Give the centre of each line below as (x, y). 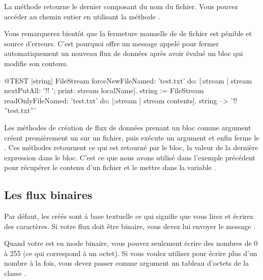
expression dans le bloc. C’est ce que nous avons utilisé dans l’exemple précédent (130, 157)
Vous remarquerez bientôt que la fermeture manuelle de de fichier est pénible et (128, 33)
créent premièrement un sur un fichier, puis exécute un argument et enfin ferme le (132, 137)
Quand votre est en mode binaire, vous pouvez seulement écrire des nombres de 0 (131, 243)
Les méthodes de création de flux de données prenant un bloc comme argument (128, 127)
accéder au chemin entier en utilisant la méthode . (82, 16)
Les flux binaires (48, 195)
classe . (15, 273)
